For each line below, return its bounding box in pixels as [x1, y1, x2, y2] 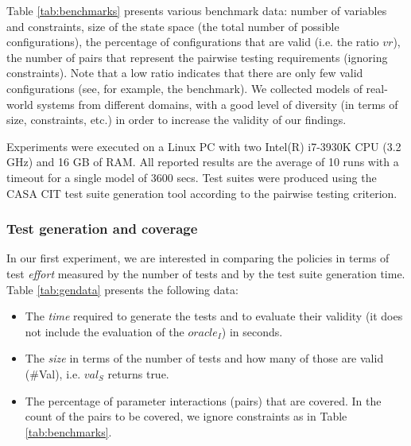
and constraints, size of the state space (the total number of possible [6, 17, 339, 34]
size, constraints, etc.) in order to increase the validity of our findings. [6, 111, 347, 128]
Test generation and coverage [6, 219, 198, 239]
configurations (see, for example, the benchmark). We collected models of [6, 80, 363, 96]
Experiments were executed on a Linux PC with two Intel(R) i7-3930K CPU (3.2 [6, 138, 401, 154]
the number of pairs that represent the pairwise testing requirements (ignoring [6, 48, 388, 65]
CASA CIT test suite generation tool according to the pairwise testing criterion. [6, 184, 397, 201]
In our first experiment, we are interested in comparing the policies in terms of [6, 250, 390, 266]
